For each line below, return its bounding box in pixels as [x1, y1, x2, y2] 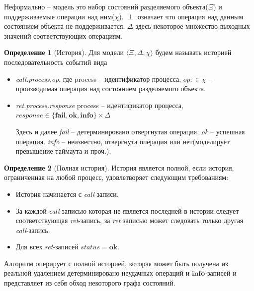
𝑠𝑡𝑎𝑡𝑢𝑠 [81, 244, 100, 251]
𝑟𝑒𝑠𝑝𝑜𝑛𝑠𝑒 [15, 112, 43, 119]
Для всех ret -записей [15, 241, 79, 252]
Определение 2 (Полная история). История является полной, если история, [4, 162, 234, 173]
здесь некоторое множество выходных [135, 21, 250, 31]
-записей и [205, 268, 237, 278]
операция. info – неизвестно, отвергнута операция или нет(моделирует [15, 136, 230, 146]
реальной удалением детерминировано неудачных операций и [4, 268, 190, 278]
